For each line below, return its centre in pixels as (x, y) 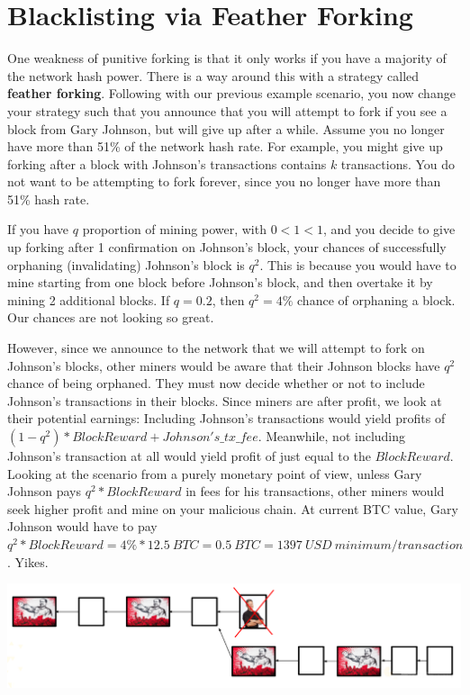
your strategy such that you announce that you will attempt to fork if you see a (227, 110)
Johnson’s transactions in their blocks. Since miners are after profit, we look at (225, 400)
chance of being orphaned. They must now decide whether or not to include (216, 383)
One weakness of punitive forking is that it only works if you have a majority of (227, 58)
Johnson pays (45, 491)
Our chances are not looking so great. (111, 317)
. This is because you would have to (358, 264)
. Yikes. (28, 561)
